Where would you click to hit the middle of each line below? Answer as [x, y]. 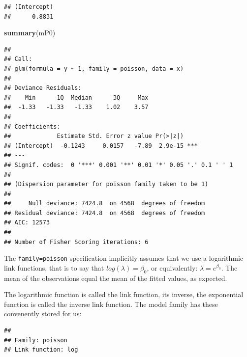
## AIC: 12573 [27, 223]
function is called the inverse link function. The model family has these [111, 304]
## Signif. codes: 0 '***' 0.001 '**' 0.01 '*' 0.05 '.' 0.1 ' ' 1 [119, 165]
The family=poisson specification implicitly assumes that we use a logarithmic [124, 258]
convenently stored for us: [43, 314]
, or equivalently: [172, 267]
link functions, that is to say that [54, 267]
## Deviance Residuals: [43, 88]
